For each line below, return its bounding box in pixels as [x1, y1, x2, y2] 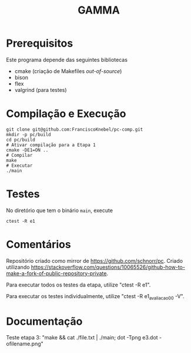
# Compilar [6, 152, 33, 158]
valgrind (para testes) [14, 86, 67, 93]
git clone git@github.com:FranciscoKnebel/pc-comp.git [6, 126, 143, 133]
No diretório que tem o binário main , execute [6, 207, 113, 214]
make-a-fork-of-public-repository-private [6, 269, 107, 277]
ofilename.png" [6, 340, 44, 348]
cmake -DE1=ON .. [6, 147, 49, 153]
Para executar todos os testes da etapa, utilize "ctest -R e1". [6, 281, 151, 288]
